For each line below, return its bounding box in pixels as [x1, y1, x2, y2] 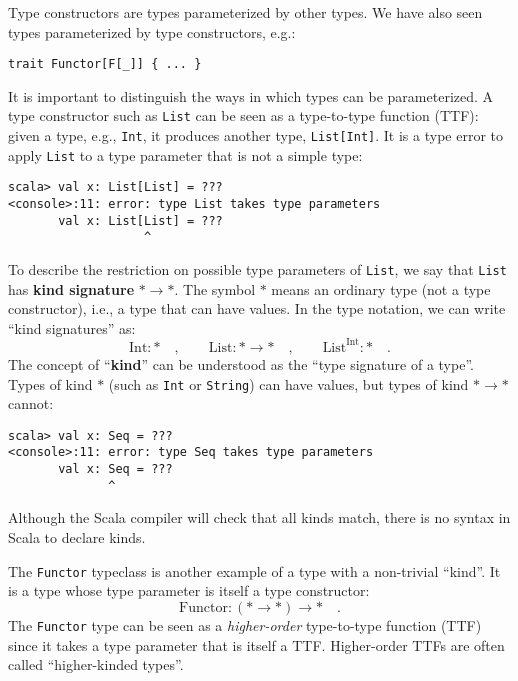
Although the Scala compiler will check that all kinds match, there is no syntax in [8, 507, 511, 528]
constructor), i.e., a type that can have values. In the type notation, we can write [8, 298, 506, 319]
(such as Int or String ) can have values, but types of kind [108, 373, 469, 394]
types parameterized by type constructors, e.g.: [8, 21, 296, 42]
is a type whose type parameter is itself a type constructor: [8, 580, 370, 601]
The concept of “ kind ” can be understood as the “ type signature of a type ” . [8, 353, 474, 374]
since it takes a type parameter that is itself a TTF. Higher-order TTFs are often [8, 634, 505, 655]
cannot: [8, 393, 54, 414]
